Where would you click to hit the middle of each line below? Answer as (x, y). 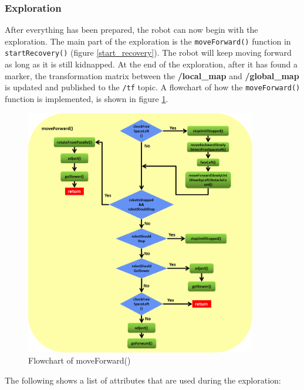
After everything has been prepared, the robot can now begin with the (131, 30)
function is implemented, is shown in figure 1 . (87, 98)
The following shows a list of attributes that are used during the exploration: (143, 380)
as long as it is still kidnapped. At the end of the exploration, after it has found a (151, 64)
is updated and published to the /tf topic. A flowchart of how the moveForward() (153, 87)
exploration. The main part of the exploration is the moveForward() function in (148, 41)
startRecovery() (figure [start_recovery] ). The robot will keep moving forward (148, 52)
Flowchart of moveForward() (80, 360)
